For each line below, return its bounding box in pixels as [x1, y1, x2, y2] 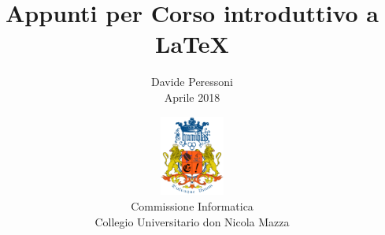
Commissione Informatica [131, 198, 254, 214]
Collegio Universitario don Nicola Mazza [94, 213, 290, 229]
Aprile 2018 [164, 88, 220, 105]
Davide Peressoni [150, 73, 234, 90]
